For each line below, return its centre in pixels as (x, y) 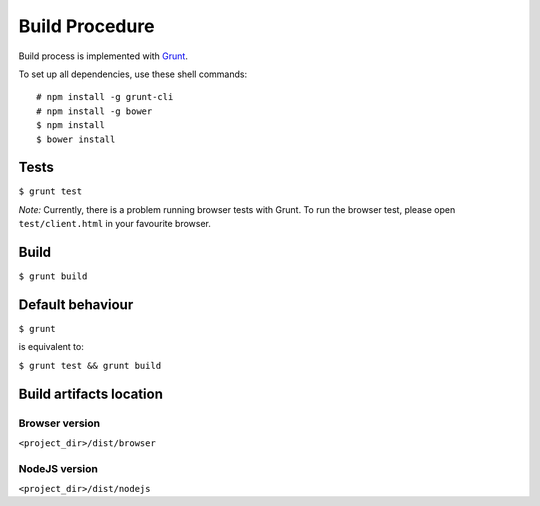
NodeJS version (58, 468)
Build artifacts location (91, 393)
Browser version (59, 423)
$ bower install (76, 139)
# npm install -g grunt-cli (105, 97)
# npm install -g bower (94, 111)
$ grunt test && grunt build (90, 365)
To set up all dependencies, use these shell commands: (133, 74)
